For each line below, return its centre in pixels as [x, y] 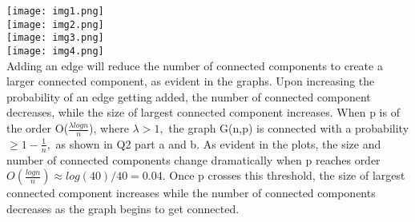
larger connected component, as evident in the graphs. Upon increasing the [191, 81]
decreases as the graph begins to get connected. [123, 208]
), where [109, 128]
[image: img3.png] [55, 38]
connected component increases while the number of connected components [191, 193]
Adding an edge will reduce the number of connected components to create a [195, 65]
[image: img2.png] [55, 24]
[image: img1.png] [55, 11]
